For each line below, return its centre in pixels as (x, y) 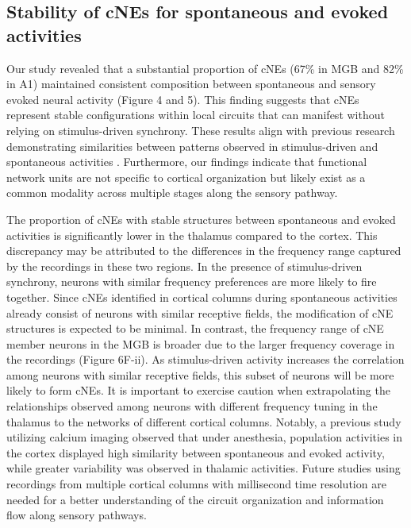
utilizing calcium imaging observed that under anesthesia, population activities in (204, 437)
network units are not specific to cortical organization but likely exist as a (186, 177)
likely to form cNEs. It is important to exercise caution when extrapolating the (198, 390)
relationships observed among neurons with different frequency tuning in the (192, 406)
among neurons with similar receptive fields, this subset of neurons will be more (200, 374)
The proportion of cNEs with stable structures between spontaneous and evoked (201, 219)
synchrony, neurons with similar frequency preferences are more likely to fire (192, 281)
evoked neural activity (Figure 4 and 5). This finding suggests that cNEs (183, 99)
